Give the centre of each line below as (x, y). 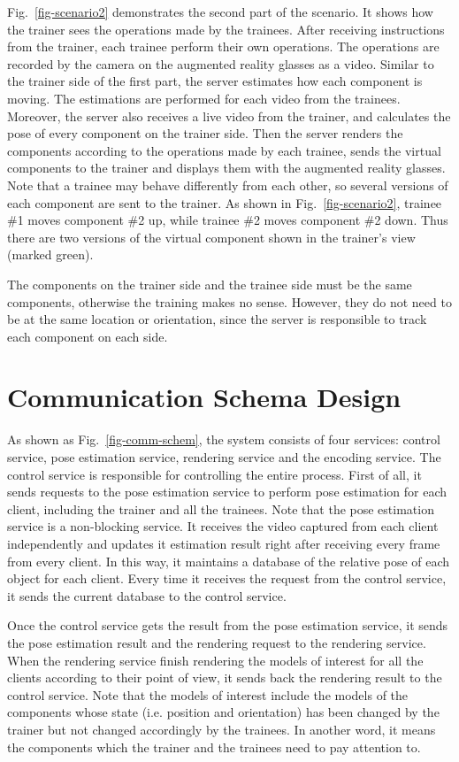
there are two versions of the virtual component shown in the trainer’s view (211, 237)
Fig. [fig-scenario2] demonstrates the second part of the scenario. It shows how (220, 12)
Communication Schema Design (204, 397)
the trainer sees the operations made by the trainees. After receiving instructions (226, 29)
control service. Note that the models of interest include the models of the (208, 694)
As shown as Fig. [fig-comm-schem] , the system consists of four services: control (224, 439)
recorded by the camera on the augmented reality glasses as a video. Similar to (221, 63)
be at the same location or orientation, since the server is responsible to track (217, 319)
